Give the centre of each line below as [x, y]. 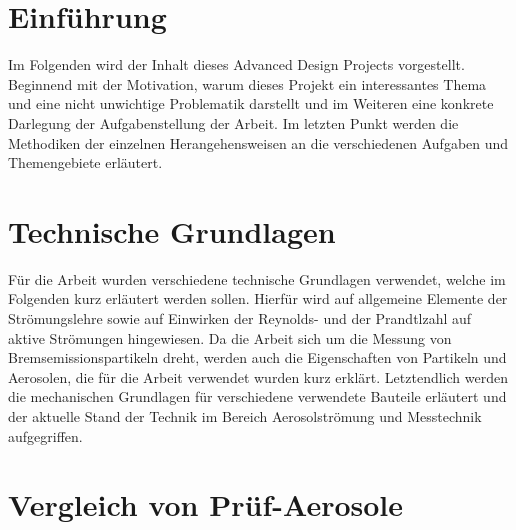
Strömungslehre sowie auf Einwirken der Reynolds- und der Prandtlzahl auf [240, 318]
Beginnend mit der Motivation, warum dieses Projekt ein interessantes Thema [247, 83]
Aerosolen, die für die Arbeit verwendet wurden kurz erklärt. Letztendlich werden [258, 376]
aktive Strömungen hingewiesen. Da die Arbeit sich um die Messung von [230, 337]
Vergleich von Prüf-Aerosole [206, 504]
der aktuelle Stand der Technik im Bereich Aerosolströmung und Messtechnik [245, 415]
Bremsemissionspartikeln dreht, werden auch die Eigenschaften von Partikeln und [257, 357]
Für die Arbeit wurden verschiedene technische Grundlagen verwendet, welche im [257, 278]
